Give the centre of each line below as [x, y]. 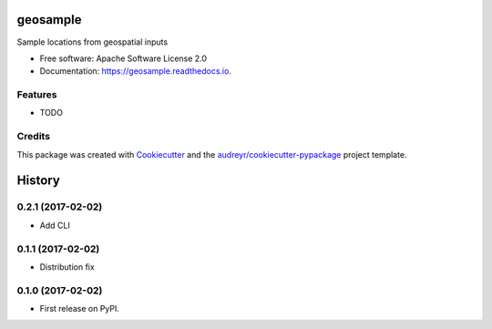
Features [37, 95]
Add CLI [55, 225]
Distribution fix [67, 267]
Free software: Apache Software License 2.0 [123, 58]
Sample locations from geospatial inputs [92, 42]
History [39, 181]
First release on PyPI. [80, 309]
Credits [33, 137]
